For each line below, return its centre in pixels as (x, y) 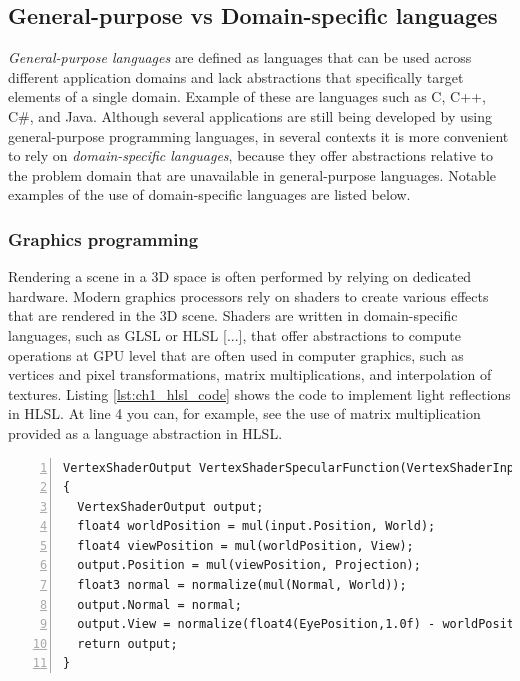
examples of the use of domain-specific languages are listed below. (209, 194)
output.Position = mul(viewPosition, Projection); (249, 565)
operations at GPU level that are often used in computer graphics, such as (236, 354)
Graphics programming (103, 238)
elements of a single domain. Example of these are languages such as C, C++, (247, 96)
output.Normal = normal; (159, 604)
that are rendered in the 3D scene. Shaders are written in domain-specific (233, 315)
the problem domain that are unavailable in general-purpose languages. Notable (252, 174)
